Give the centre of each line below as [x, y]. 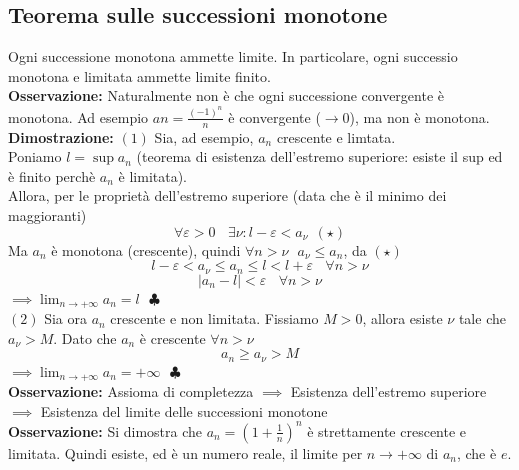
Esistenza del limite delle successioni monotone [184, 410]
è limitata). [152, 175]
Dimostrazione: [61, 136]
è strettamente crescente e [387, 430]
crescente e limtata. [336, 136]
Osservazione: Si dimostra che [105, 430]
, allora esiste [402, 318]
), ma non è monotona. [419, 116]
